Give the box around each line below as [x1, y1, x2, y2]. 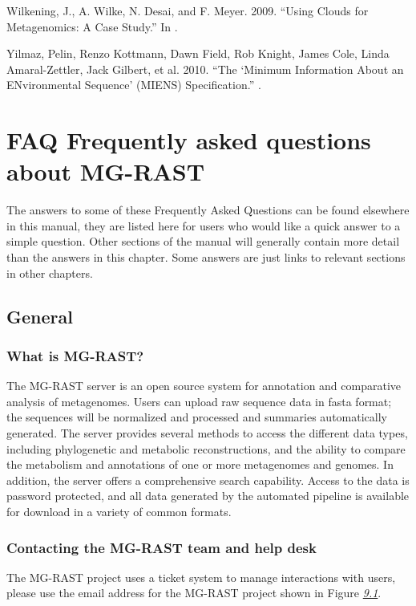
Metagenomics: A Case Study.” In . [6, 18, 178, 35]
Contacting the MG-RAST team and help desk [6, 537, 317, 557]
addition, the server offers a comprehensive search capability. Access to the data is [6, 471, 410, 488]
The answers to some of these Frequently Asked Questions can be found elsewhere [6, 201, 410, 218]
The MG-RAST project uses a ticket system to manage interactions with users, [6, 568, 396, 585]
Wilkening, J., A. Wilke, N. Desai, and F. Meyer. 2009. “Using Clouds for [6, 2, 369, 18]
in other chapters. [6, 264, 93, 281]
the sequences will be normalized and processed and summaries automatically [6, 409, 387, 425]
